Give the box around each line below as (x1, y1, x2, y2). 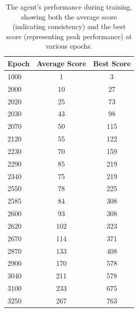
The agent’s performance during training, (5, 2, 132, 12)
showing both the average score (21, 11, 117, 22)
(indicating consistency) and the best (12, 21, 126, 32)
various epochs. (45, 41, 92, 51)
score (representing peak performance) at (6, 31, 132, 41)
